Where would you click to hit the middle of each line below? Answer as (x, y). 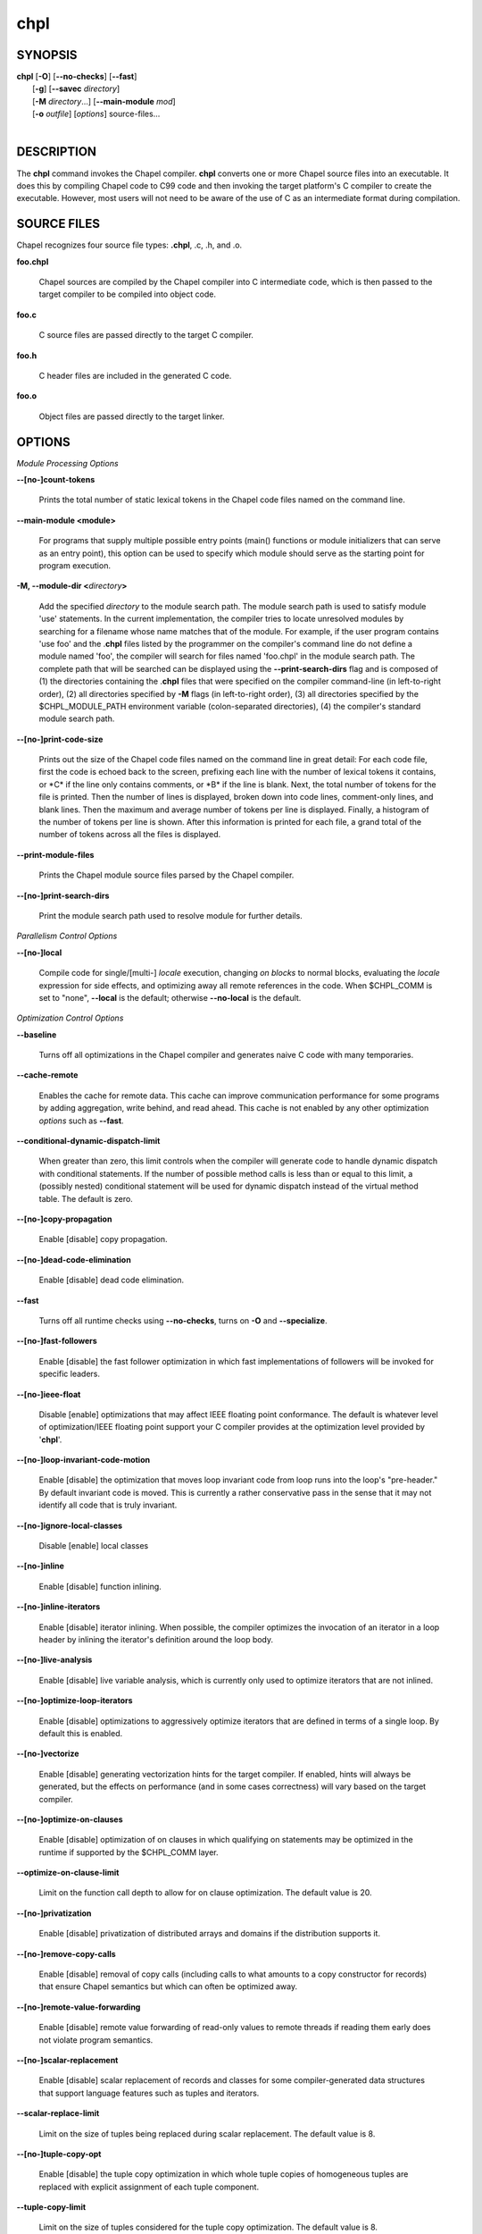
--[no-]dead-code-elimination (74, 1259)
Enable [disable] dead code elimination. (112, 1280)
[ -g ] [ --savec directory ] (76, 88)
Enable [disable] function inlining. (100, 1586)
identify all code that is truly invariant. (108, 1505)
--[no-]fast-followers (57, 1341)
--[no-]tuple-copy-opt (59, 2154)
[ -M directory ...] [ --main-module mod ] (104, 101)
